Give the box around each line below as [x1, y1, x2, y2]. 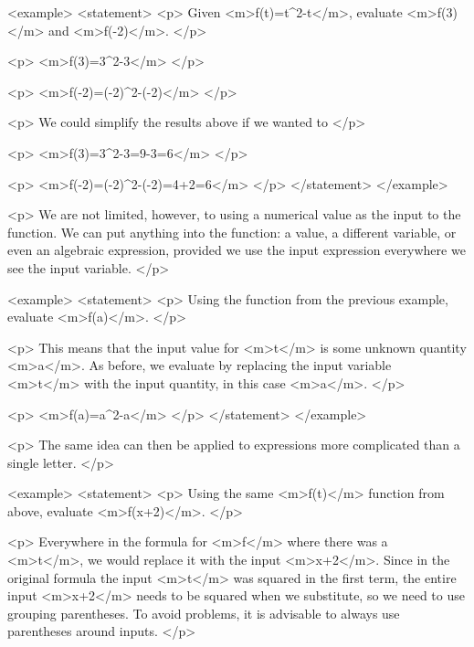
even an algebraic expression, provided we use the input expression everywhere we [7, 240, 466, 260]
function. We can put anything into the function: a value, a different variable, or [7, 222, 457, 241]
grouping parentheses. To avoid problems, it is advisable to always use [7, 603, 400, 622]
